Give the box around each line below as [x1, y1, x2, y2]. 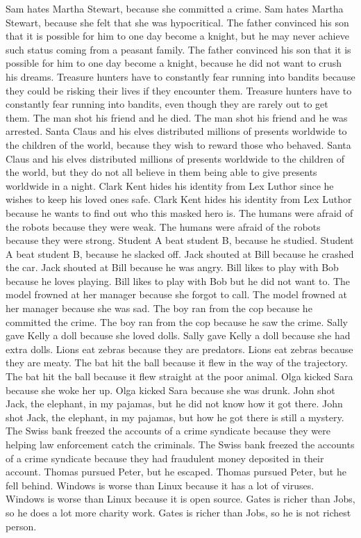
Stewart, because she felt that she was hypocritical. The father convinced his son [6, 15, 349, 29]
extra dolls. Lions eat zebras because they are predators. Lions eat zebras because [6, 341, 353, 356]
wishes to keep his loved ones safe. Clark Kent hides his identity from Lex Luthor [6, 192, 352, 206]
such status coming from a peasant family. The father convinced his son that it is [6, 42, 351, 56]
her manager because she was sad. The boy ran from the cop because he [6, 301, 312, 316]
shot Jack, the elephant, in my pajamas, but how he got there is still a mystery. [6, 409, 344, 424]
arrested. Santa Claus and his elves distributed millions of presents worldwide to [6, 124, 347, 138]
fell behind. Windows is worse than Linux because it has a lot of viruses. [6, 478, 314, 492]
